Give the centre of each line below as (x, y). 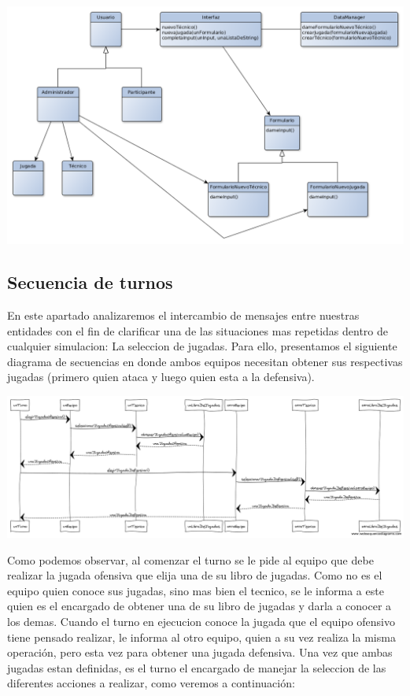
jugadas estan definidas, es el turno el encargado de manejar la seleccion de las (197, 667)
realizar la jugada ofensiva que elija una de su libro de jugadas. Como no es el (195, 575)
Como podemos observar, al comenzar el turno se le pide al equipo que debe (190, 559)
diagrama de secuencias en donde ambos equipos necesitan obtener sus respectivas (205, 361)
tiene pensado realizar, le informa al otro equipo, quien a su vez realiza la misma (201, 637)
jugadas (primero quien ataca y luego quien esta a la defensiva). (161, 377)
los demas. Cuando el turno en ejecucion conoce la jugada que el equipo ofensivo (201, 622)
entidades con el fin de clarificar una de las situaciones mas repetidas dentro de (198, 330)
